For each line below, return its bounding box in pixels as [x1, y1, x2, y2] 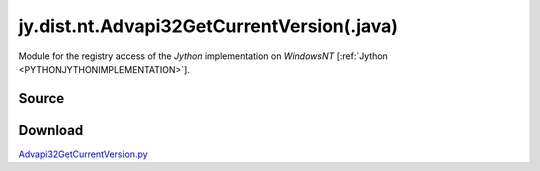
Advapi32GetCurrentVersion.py [18, 148, 149, 160]
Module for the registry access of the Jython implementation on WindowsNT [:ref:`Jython [18, 50, 389, 62]
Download [18, 121, 84, 139]
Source [18, 90, 65, 107]
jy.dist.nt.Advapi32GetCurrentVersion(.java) [18, 15, 399, 37]
